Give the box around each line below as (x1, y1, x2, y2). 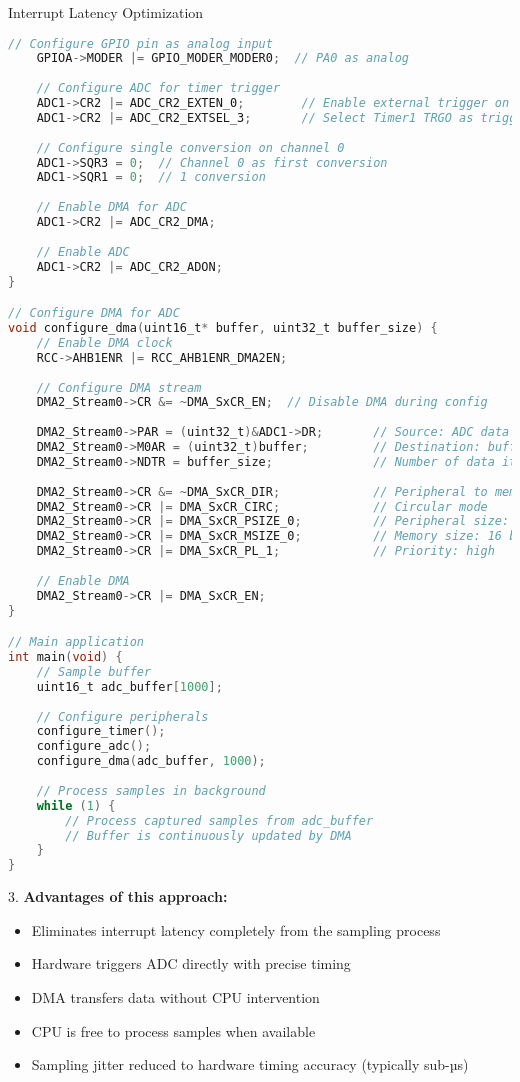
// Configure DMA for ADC (8, 306, 180, 321)
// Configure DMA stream (36, 380, 202, 395)
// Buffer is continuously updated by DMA (65, 828, 352, 843)
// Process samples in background (36, 783, 266, 798)
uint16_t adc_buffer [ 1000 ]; (36, 679, 223, 694)
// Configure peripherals (36, 709, 209, 724)
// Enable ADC (36, 244, 130, 259)
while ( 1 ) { (36, 798, 116, 813)
